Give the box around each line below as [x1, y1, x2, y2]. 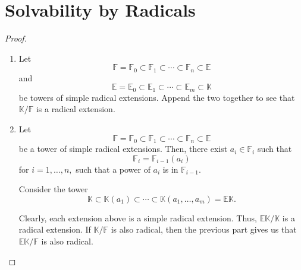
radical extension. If [18, 223, 91, 236]
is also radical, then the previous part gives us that [111, 223, 297, 236]
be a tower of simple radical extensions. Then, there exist [18, 142, 228, 155]
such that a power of [76, 163, 150, 175]
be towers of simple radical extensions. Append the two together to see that [18, 91, 295, 103]
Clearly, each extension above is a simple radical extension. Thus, [18, 211, 258, 224]
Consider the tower [18, 183, 88, 195]
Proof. [5, 32, 27, 45]
